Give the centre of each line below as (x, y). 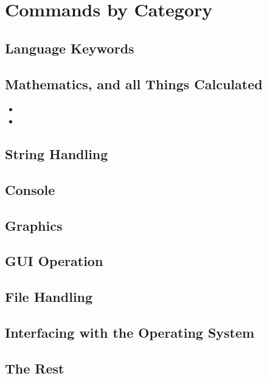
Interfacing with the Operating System (130, 332)
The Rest (35, 368)
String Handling (57, 153)
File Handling (49, 297)
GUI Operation (54, 261)
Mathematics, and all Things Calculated (134, 84)
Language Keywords (70, 48)
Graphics (34, 225)
